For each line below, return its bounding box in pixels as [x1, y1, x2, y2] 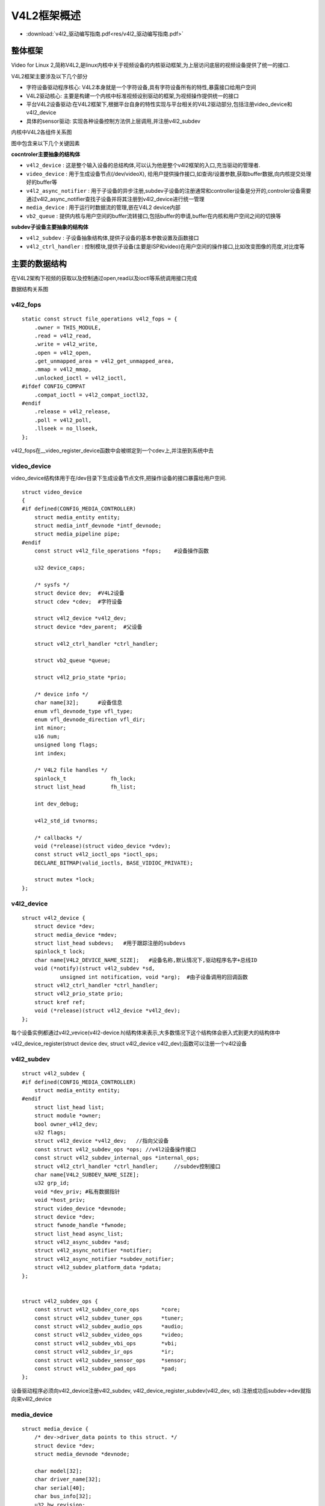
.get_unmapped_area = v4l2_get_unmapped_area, [34, 358, 175, 364]
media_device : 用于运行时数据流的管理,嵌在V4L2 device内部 [26, 204, 181, 211]
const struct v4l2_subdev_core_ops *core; [34, 1306, 181, 1313]
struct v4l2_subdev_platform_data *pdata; [34, 1264, 162, 1271]
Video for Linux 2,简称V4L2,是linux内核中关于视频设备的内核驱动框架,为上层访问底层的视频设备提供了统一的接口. [11, 61, 290, 69]
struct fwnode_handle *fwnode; [34, 1222, 127, 1229]
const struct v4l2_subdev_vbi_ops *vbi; [34, 1340, 178, 1346]
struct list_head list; [34, 1104, 105, 1111]
